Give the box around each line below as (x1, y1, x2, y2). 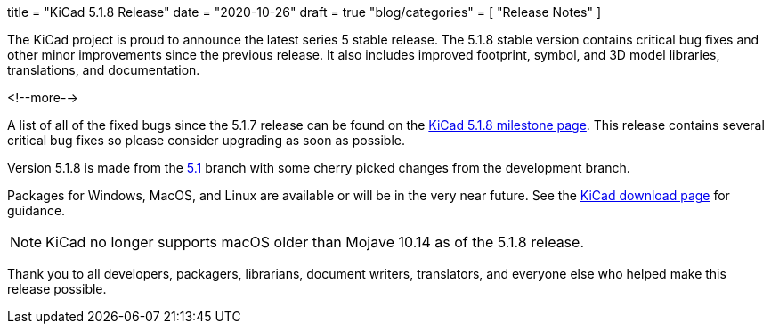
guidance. (7, 203, 66, 218)
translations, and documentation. (7, 62, 200, 77)
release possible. (7, 281, 107, 296)
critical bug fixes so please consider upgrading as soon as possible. (7, 133, 405, 148)
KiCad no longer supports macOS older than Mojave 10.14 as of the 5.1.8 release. (45, 233, 584, 251)
